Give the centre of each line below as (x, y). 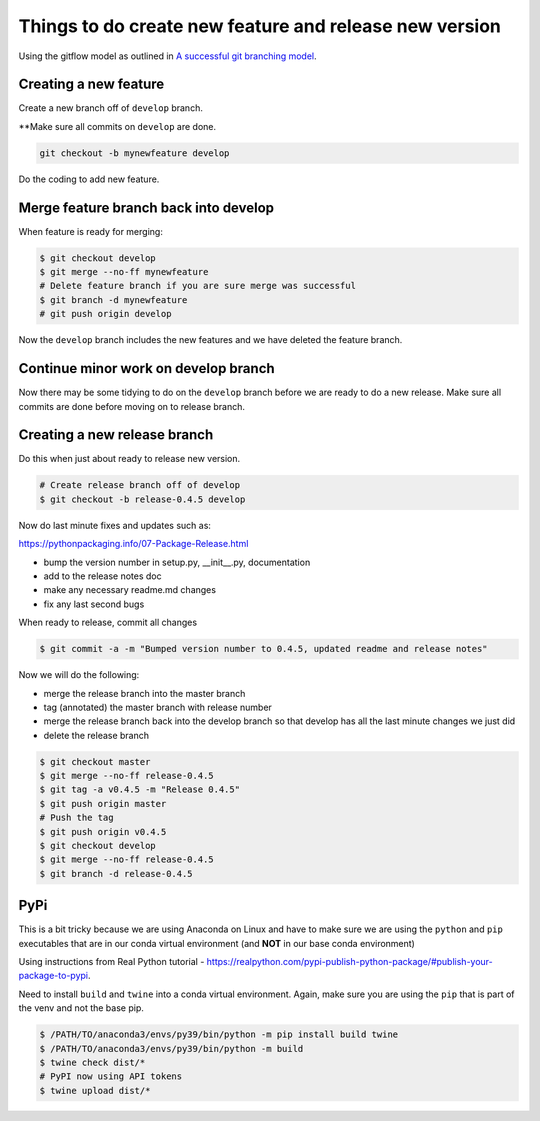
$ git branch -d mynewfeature (113, 299)
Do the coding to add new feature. (89, 179)
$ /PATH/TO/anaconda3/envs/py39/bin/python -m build (171, 1048)
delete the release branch (96, 735)
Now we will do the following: (79, 675)
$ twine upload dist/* (95, 1090)
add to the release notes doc (102, 576)
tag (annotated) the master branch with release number (157, 707)
